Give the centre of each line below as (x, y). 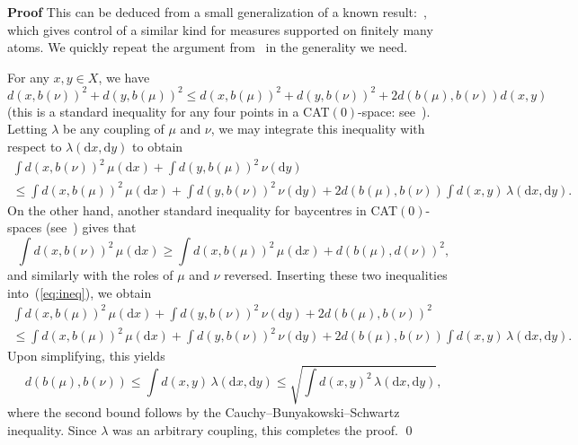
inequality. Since (52, 429)
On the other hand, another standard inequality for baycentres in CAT (203, 209)
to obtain (158, 147)
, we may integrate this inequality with (318, 129)
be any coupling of (114, 129)
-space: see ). (394, 111)
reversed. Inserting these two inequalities (336, 274)
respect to (35, 147)
